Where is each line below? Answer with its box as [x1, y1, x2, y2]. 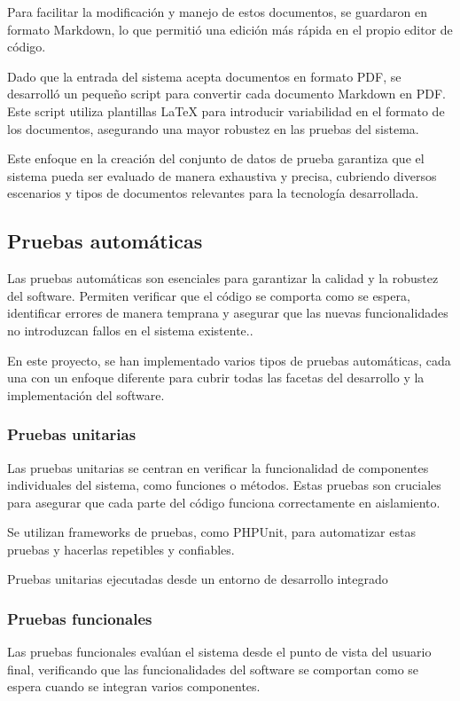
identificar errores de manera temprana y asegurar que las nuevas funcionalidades [7, 303, 448, 322]
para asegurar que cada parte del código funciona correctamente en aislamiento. [7, 492, 441, 511]
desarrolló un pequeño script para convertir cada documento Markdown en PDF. [7, 84, 446, 103]
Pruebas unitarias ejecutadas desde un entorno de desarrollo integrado [7, 570, 388, 588]
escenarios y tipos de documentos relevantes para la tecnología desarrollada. [7, 184, 419, 202]
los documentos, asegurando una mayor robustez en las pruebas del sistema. [7, 119, 419, 138]
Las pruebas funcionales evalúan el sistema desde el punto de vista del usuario [7, 642, 432, 661]
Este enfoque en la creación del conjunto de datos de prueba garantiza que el [7, 149, 425, 168]
